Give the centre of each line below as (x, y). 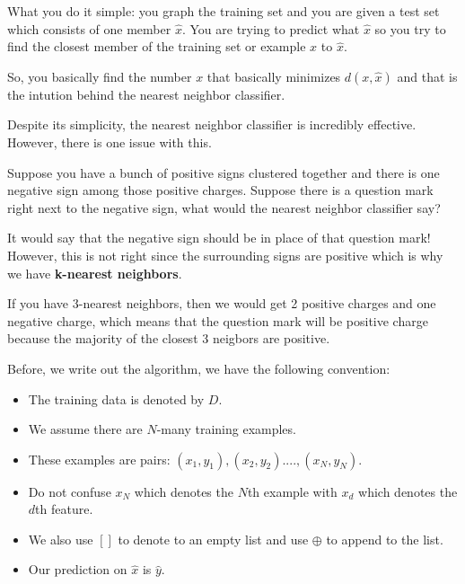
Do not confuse (70, 491)
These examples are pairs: (99, 459)
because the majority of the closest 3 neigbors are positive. (169, 338)
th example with (292, 491)
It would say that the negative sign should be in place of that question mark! (219, 238)
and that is (427, 76)
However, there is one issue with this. (110, 142)
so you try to (410, 28)
